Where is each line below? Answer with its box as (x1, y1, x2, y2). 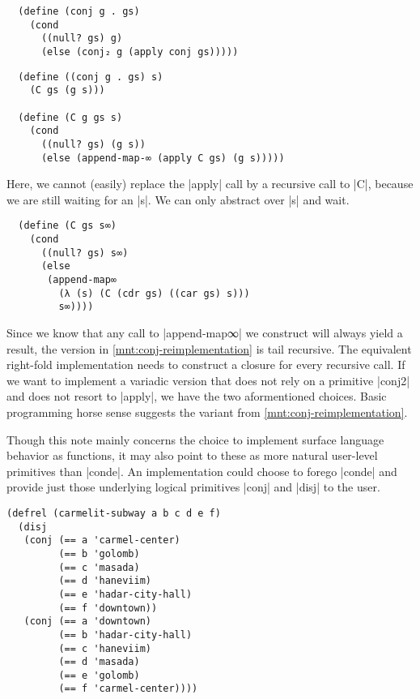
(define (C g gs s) (18, 111, 123, 123)
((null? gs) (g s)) (40, 138, 146, 150)
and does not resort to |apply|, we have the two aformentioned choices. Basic (6, 388, 387, 405)
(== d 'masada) (58, 656, 140, 668)
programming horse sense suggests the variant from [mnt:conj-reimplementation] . (6, 403, 408, 420)
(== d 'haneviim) (58, 575, 151, 587)
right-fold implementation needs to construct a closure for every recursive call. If (6, 356, 405, 373)
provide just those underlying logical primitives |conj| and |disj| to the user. (6, 478, 380, 495)
